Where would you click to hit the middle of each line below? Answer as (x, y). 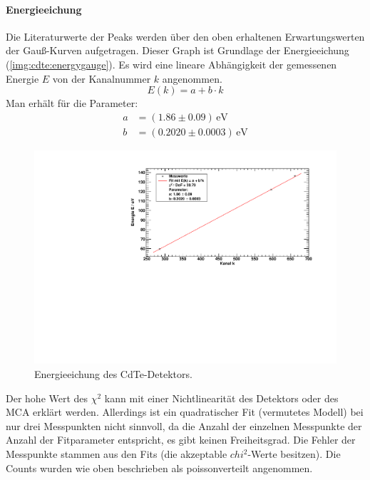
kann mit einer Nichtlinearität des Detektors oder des (221, 398)
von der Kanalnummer (102, 78)
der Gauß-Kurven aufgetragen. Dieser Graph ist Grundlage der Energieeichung (178, 50)
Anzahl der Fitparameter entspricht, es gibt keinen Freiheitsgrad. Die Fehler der (181, 440)
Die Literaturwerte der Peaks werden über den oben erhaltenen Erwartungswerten (185, 36)
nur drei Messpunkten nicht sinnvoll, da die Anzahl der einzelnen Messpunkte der (184, 425)
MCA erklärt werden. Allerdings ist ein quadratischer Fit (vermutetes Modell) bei (185, 412)
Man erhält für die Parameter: (72, 103)
